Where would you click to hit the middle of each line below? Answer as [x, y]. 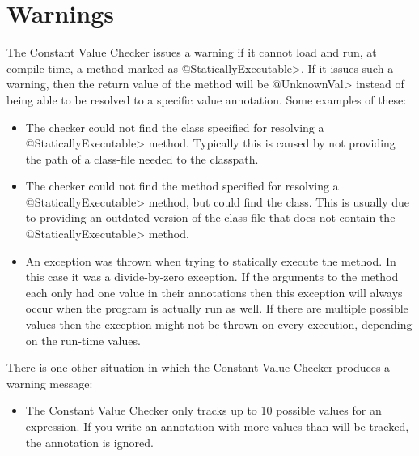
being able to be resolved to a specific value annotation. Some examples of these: [207, 99]
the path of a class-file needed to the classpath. [142, 158]
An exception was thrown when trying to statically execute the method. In [211, 260]
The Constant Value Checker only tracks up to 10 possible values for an [203, 410]
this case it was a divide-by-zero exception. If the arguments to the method [212, 277]
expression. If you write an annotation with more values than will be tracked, [217, 426]
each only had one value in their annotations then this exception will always [214, 292]
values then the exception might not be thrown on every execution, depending [219, 324]
